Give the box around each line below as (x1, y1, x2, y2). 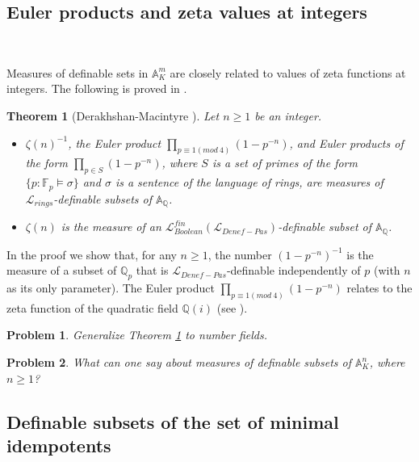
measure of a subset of (6, 262, 117, 279)
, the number (207, 246, 272, 262)
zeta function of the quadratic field (6, 299, 178, 316)
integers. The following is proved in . (6, 80, 187, 97)
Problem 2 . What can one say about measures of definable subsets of (6, 354, 352, 371)
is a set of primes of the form (212, 154, 358, 171)
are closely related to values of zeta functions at (170, 64, 406, 81)
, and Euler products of (289, 134, 404, 151)
